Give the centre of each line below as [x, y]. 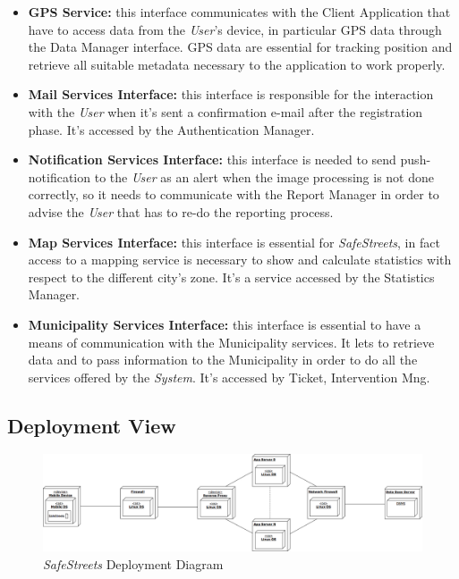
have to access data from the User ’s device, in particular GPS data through [235, 29]
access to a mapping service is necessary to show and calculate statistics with [240, 260]
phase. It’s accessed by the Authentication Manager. [171, 129]
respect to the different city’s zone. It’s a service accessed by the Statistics [231, 277]
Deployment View [92, 425]
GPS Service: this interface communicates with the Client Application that [239, 12]
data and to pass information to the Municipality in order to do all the [223, 360]
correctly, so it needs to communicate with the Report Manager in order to [234, 194]
